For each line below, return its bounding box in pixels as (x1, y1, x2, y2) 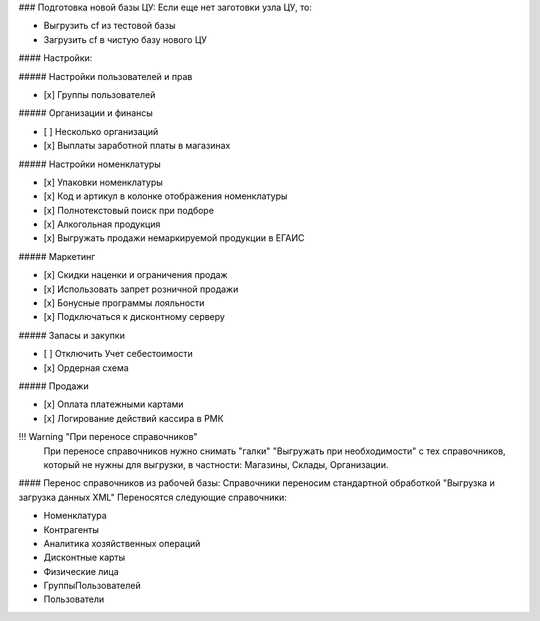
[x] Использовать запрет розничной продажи (43, 283, 239, 295)
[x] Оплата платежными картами (43, 398, 184, 410)
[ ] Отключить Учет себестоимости (43, 348, 194, 360)
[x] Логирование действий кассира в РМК (43, 412, 224, 424)
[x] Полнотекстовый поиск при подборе (43, 204, 215, 216)
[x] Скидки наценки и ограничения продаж (43, 269, 229, 281)
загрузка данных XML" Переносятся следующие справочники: (18, 491, 287, 503)
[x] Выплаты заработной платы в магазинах (43, 140, 231, 152)
